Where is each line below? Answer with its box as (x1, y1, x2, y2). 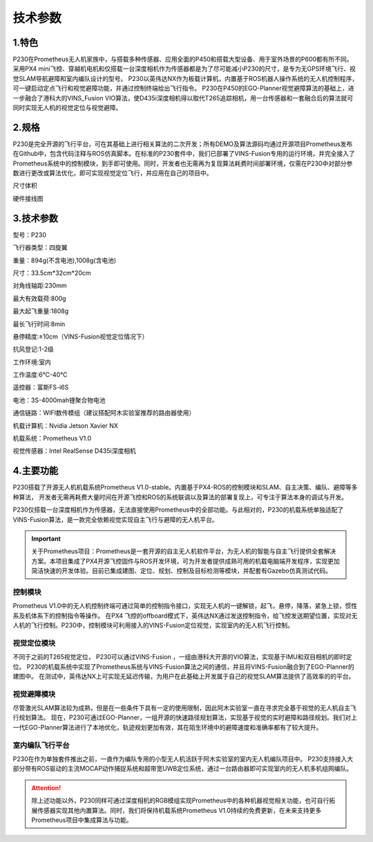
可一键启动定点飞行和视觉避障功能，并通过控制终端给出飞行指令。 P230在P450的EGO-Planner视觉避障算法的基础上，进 (12, 84, 355, 93)
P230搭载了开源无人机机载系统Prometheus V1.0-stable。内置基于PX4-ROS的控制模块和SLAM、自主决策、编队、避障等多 (12, 483, 358, 492)
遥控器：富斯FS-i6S (12, 383, 69, 391)
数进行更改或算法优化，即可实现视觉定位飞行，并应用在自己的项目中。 (12, 169, 213, 177)
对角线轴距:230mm (12, 281, 67, 290)
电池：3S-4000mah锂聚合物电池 (12, 395, 106, 404)
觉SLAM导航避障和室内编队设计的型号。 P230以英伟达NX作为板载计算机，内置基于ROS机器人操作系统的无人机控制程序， (12, 74, 358, 82)
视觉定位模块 (12, 638, 56, 647)
